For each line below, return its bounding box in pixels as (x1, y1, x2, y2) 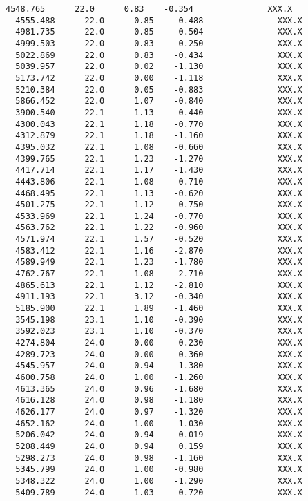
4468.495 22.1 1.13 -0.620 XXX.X (15, 188, 302, 198)
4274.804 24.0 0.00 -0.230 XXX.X (15, 338, 302, 348)
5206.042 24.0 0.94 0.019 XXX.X (15, 430, 302, 440)
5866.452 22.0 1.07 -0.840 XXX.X (15, 96, 302, 106)
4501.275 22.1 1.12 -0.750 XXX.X (15, 200, 302, 210)
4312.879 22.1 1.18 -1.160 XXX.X (15, 131, 302, 141)
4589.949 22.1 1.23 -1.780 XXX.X (15, 257, 302, 267)
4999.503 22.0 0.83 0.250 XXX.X (15, 38, 302, 48)
